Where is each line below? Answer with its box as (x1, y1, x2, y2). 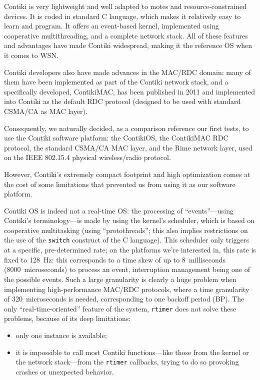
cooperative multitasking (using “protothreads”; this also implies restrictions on (4, 224, 248, 235)
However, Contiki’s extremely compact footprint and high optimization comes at (4, 168, 250, 179)
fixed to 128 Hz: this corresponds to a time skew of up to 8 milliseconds (4, 254, 226, 264)
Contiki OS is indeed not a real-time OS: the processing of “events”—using (4, 205, 233, 215)
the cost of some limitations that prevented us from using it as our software (4, 178, 235, 189)
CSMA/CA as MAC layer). (4, 105, 87, 116)
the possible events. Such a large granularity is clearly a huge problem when (4, 273, 236, 284)
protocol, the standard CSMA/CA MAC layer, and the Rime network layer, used (4, 142, 252, 152)
